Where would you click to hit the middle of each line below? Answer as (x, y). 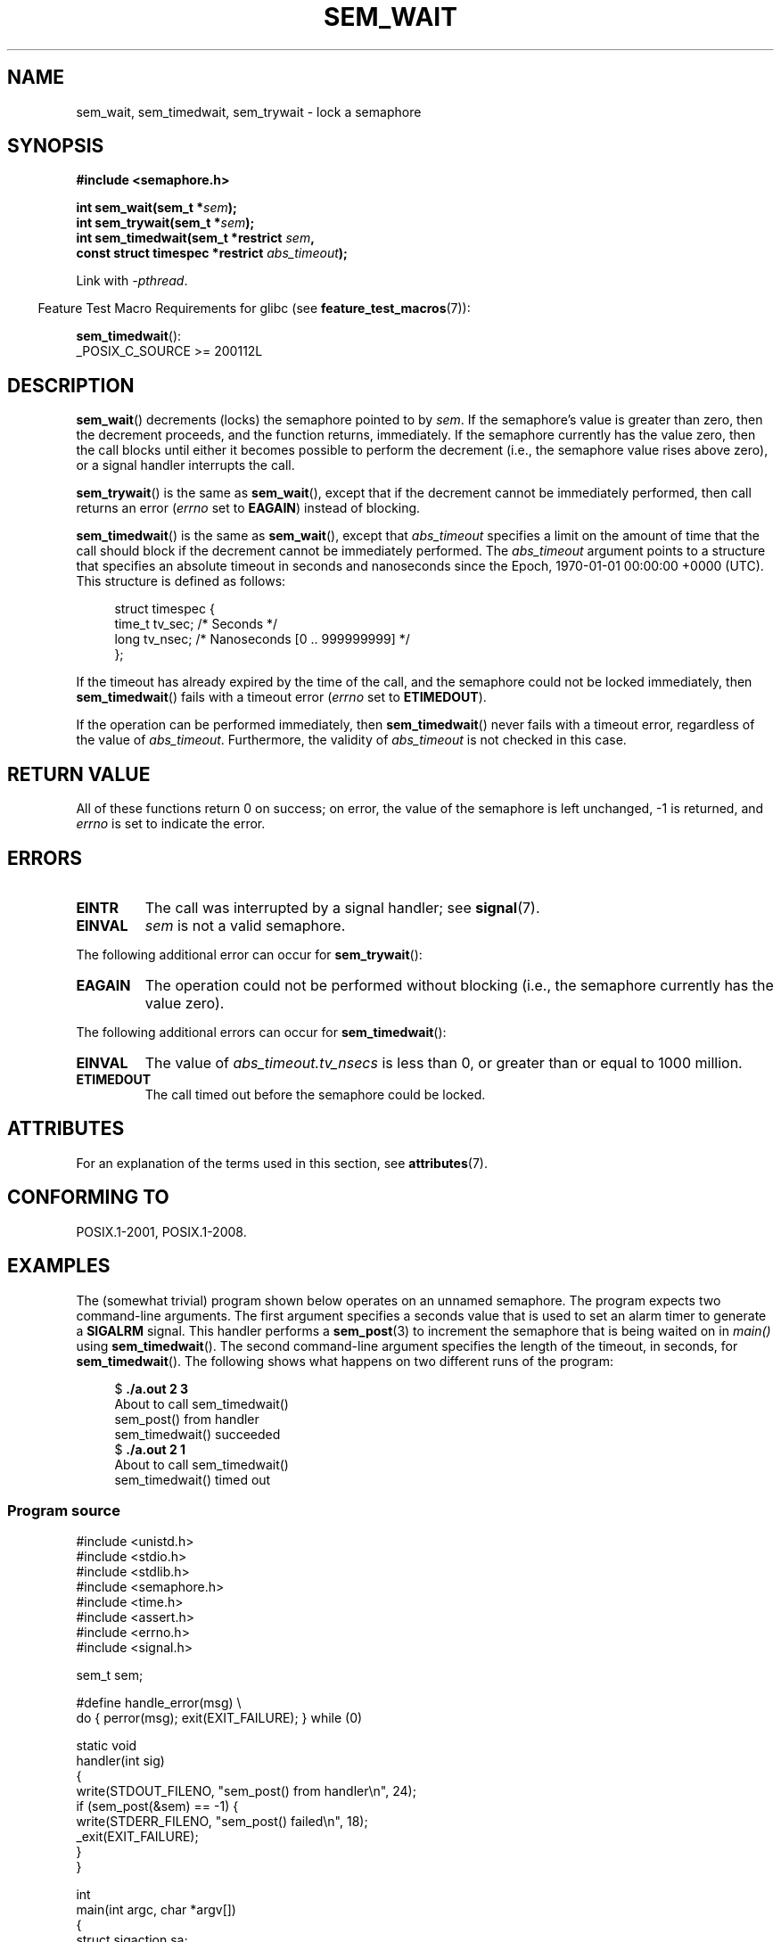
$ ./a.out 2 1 (150, 1449)
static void (107, 1746)
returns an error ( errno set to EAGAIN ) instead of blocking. (248, 508)
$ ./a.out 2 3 (152, 1388)
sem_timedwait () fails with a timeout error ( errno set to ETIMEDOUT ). (281, 697)
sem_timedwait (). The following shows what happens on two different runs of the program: (345, 1361)
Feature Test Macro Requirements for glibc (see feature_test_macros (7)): (254, 309)
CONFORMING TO (88, 1197)
